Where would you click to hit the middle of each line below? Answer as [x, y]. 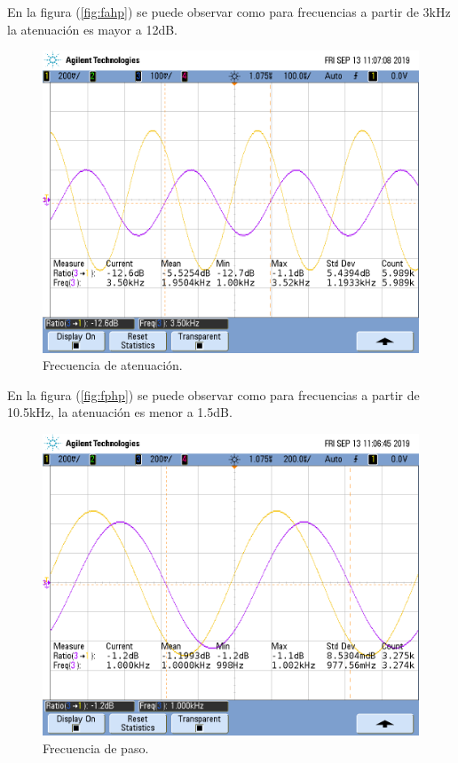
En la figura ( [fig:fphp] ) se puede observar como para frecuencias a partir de [213, 394]
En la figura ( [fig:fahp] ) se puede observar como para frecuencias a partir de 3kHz [229, 12]
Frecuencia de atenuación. [113, 365]
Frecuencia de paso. [96, 747]
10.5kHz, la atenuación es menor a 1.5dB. [120, 412]
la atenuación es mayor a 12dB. [93, 29]
